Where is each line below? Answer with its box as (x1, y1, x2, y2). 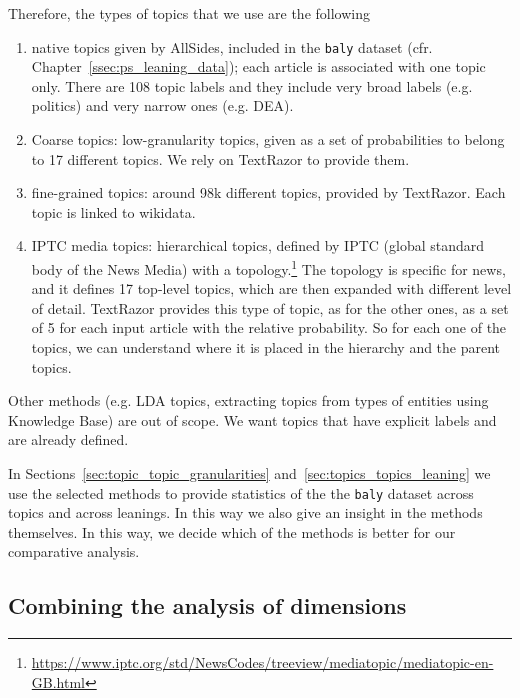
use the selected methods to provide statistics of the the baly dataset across (8, 482, 474, 503)
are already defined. (8, 429, 129, 450)
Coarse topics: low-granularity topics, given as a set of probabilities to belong (31, 129, 505, 150)
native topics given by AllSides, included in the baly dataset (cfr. (31, 36, 433, 57)
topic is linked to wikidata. (31, 201, 196, 222)
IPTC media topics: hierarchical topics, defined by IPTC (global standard (31, 235, 485, 256)
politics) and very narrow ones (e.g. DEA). (31, 95, 294, 116)
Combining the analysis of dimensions (8, 590, 407, 621)
